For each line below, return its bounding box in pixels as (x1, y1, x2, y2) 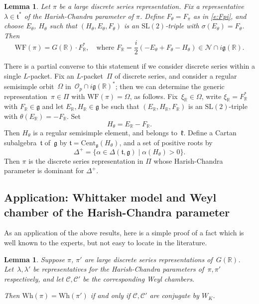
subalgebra (4, 137, 37, 147)
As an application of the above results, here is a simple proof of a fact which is (4, 227, 244, 238)
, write (201, 91, 222, 101)
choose (4, 20, 24, 31)
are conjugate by (149, 290, 199, 301)
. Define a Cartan (183, 127, 237, 138)
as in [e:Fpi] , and (193, 10, 247, 21)
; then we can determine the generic (115, 81, 225, 91)
